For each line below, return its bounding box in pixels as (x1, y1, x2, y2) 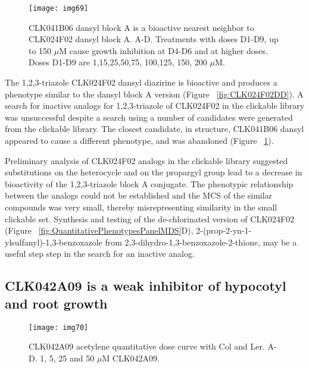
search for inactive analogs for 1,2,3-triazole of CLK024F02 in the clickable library (5, 99, 305, 112)
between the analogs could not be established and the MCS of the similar (5, 189, 273, 202)
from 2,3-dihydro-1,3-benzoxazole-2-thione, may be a (105, 235, 297, 248)
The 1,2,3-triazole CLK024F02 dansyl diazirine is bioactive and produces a (5, 76, 277, 89)
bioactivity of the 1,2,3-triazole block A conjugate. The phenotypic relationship (5, 177, 294, 190)
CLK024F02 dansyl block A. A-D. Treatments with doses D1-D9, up (29, 33, 279, 45)
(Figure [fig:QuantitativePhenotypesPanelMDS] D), (5, 224, 193, 237)
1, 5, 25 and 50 (40, 351, 95, 364)
